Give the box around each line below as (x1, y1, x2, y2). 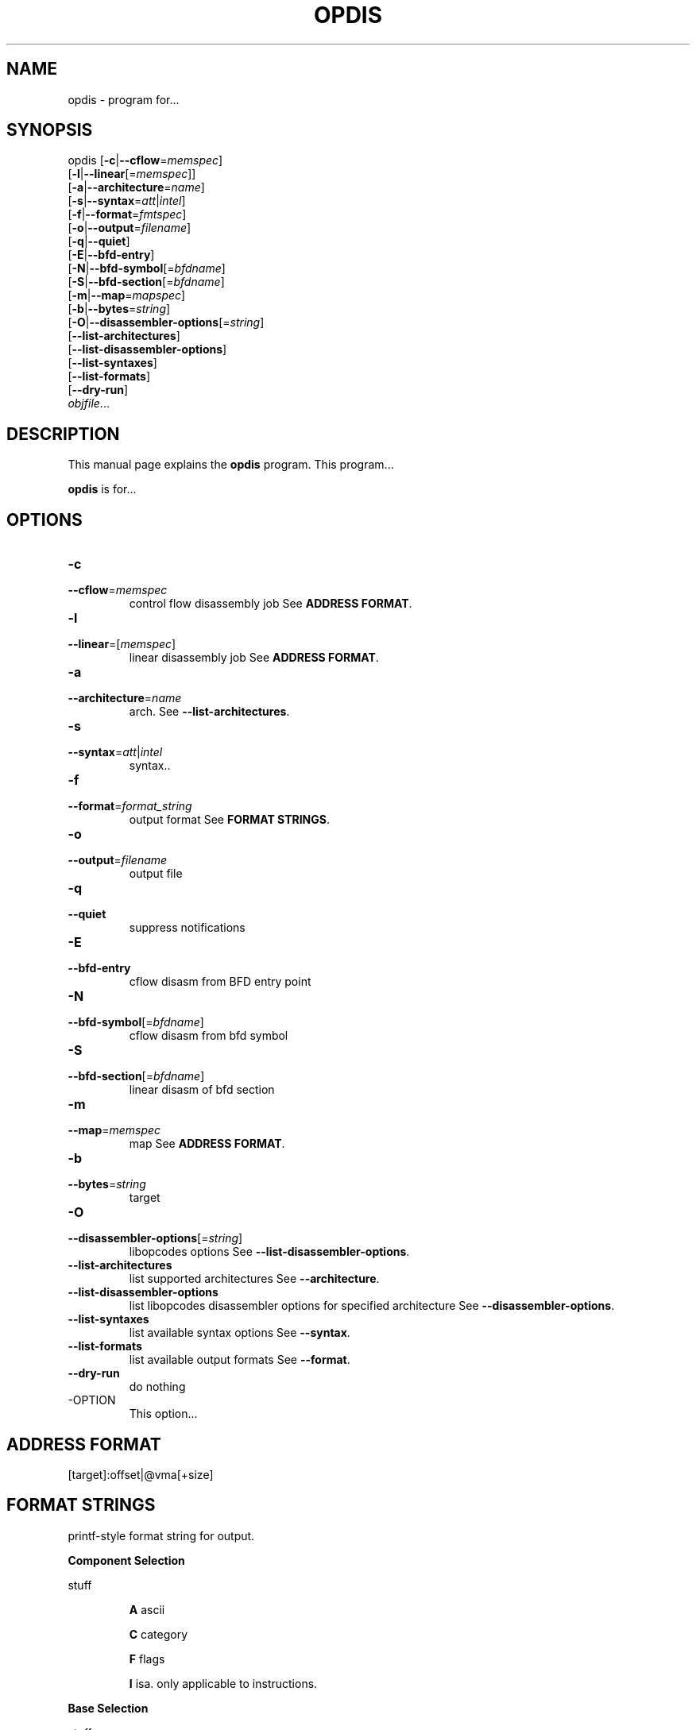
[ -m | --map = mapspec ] (68, 288, 186, 303)
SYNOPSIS (6, 120, 93, 141)
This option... (129, 1407, 198, 1421)
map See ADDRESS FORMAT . (129, 1137, 285, 1151)
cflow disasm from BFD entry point (129, 975, 311, 989)
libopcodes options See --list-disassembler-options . (129, 1245, 410, 1259)
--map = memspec (68, 1123, 161, 1137)
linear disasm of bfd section (129, 1083, 275, 1097)
